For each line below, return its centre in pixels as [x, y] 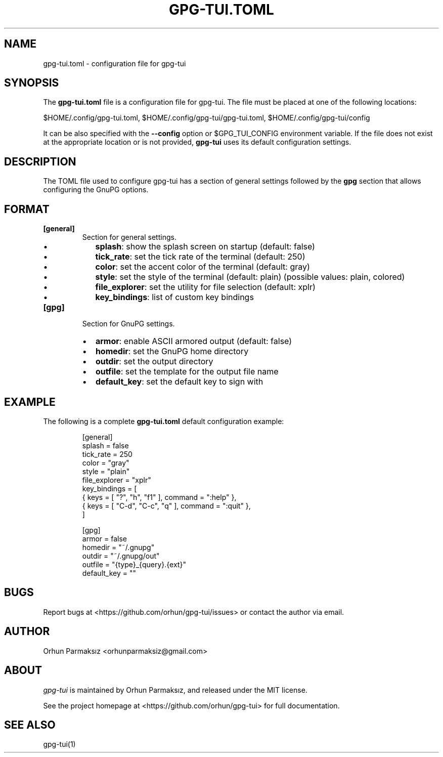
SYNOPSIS [32, 83]
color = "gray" [106, 462]
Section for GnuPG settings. [128, 324]
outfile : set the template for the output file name [187, 372]
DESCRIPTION [40, 161]
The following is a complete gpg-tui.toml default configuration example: [164, 421]
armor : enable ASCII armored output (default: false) [194, 341]
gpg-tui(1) [59, 744]
